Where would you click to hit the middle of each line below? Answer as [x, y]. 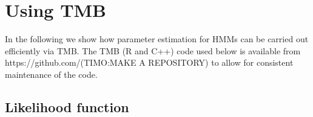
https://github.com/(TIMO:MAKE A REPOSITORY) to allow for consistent [149, 62]
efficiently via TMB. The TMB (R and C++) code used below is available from [153, 50]
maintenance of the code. [51, 74]
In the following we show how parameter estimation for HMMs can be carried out [157, 39]
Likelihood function [67, 106]
